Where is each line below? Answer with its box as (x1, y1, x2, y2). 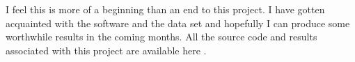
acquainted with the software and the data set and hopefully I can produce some (6, 15, 350, 30)
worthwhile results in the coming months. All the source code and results (6, 29, 317, 44)
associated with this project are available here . (6, 42, 207, 57)
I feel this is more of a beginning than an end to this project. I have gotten (6, 2, 325, 16)
